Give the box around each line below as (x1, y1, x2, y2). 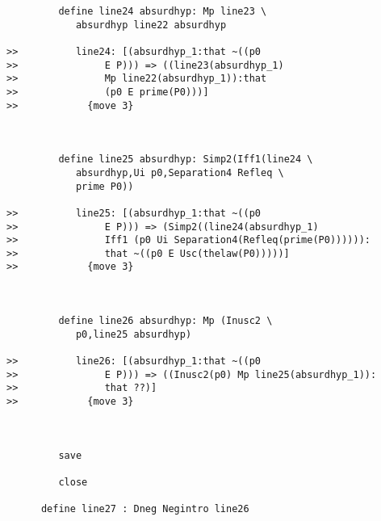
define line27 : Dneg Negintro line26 (40, 503, 249, 515)
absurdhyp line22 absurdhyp (75, 19, 227, 31)
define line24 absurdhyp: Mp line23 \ (58, 6, 267, 17)
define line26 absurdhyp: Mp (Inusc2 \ (58, 315, 273, 327)
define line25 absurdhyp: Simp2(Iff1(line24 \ (58, 153, 313, 166)
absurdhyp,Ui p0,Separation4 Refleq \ (75, 166, 284, 179)
